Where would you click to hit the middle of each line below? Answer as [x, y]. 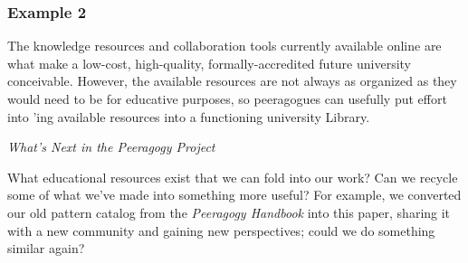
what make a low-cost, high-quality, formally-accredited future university [209, 63]
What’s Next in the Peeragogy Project [111, 147]
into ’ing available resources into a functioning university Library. [189, 116]
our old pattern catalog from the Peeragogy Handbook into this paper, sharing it [229, 212]
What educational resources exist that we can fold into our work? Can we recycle [233, 177]
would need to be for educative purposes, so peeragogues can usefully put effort [227, 99]
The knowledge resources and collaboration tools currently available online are [224, 46]
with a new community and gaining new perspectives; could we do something [221, 230]
